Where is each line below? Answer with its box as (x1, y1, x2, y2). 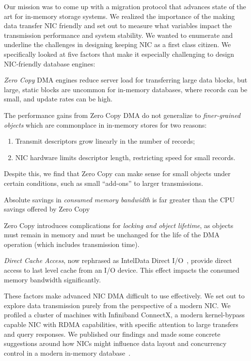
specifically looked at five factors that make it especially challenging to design (4, 49, 235, 59)
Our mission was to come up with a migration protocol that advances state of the (4, 1, 246, 11)
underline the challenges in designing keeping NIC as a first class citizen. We (4, 39, 231, 49)
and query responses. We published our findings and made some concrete (4, 328, 220, 339)
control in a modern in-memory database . (4, 347, 131, 358)
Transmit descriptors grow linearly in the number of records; (15, 136, 195, 146)
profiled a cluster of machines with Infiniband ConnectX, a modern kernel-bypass (4, 310, 245, 320)
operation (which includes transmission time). (4, 239, 140, 249)
